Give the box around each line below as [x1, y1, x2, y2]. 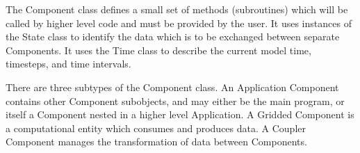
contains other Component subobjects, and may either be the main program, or [6, 93, 345, 108]
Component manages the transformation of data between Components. [6, 134, 307, 149]
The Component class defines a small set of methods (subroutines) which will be [6, 2, 348, 16]
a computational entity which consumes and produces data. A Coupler [6, 120, 306, 135]
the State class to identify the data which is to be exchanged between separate [6, 29, 340, 44]
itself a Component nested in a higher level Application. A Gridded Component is [6, 107, 354, 122]
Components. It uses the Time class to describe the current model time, [6, 42, 311, 57]
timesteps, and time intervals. [6, 56, 131, 71]
